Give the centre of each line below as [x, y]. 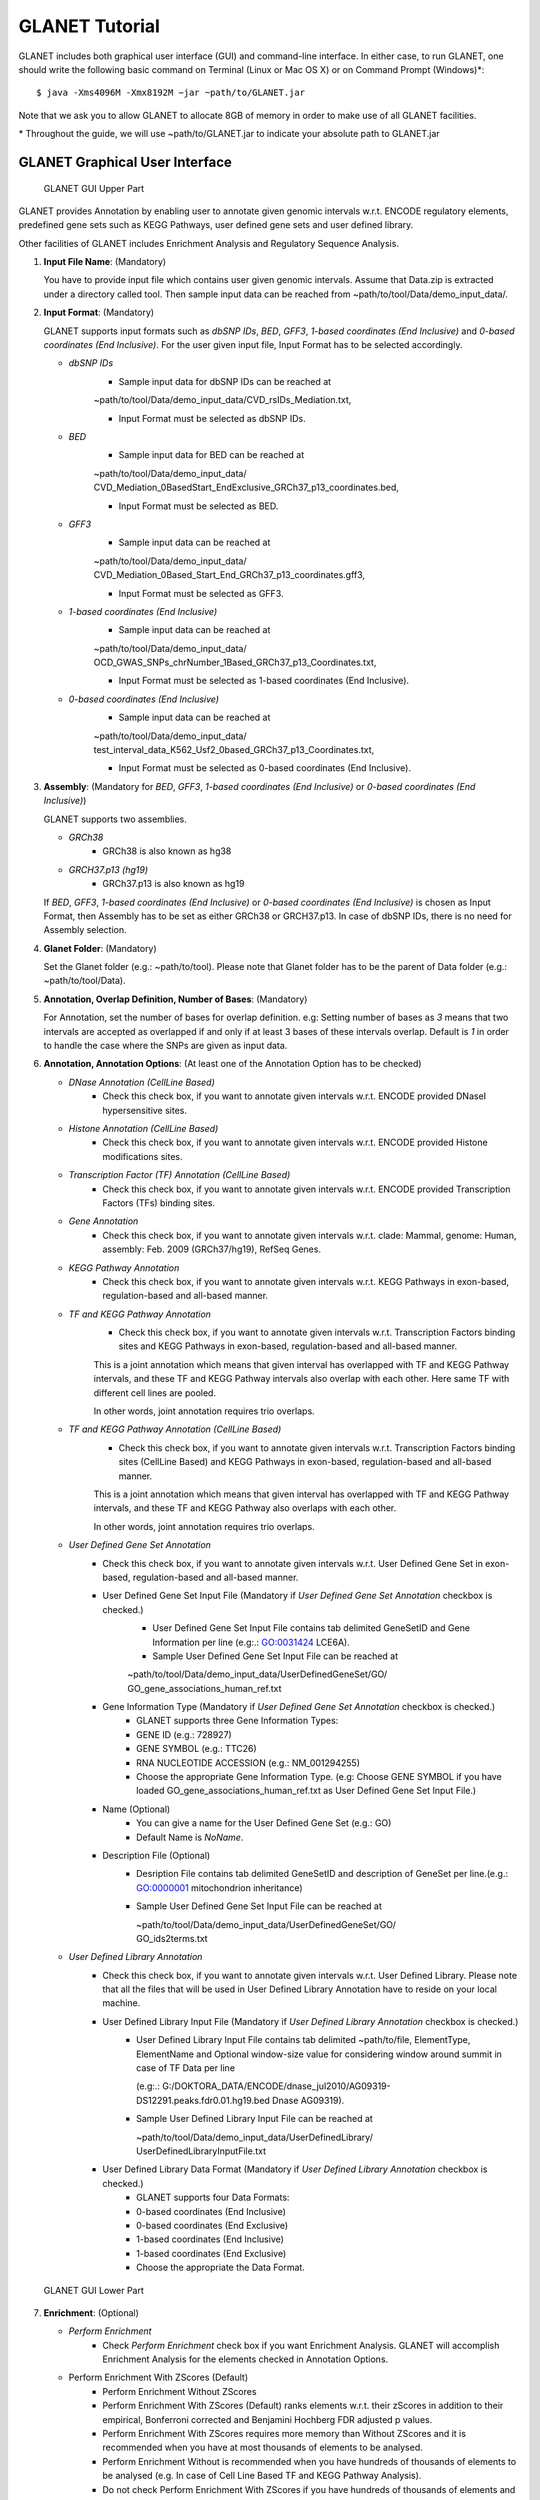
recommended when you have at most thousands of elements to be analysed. [263, 2447]
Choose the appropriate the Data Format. [220, 2267]
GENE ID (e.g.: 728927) [184, 1734]
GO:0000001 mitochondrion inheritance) [220, 1887]
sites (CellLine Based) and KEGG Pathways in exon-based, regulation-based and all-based [305, 1462]
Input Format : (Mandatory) [99, 312]
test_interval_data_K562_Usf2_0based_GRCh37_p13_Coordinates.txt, [234, 750]
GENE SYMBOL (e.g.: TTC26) [196, 1749]
